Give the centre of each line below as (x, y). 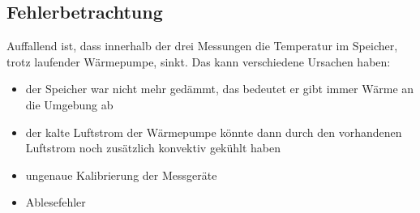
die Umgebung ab (69, 104)
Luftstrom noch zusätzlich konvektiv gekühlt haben (153, 148)
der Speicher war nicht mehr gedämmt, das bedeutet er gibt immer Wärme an (220, 89)
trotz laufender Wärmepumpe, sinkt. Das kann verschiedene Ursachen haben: (199, 61)
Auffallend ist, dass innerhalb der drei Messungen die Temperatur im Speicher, (202, 46)
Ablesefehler (56, 202)
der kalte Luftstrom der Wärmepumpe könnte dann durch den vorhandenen (214, 132)
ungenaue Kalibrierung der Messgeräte (121, 175)
